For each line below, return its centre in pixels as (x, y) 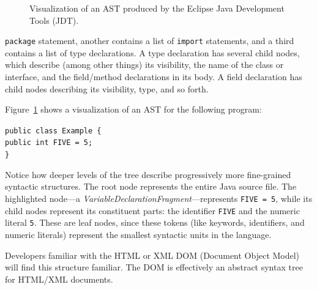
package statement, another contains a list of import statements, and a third (150, 41)
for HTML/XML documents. (59, 279)
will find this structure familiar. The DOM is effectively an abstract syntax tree (154, 267)
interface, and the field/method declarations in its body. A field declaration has (154, 77)
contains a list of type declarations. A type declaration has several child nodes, (152, 52)
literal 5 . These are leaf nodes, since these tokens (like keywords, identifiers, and (155, 222)
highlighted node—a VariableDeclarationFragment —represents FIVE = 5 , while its (159, 198)
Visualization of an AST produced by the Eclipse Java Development (157, 8)
